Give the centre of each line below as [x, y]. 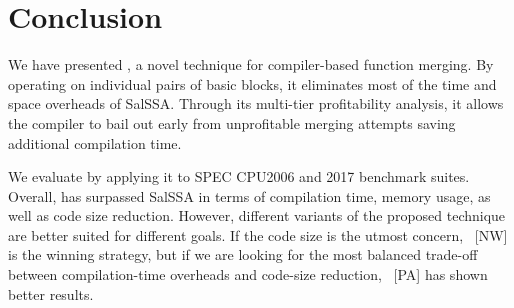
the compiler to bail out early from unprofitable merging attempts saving [232, 122]
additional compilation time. [95, 142]
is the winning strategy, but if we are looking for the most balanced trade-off [243, 254]
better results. [51, 293]
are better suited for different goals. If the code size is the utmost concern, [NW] [258, 234]
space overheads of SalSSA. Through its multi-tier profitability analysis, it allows [256, 103]
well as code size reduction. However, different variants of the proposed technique [257, 215]
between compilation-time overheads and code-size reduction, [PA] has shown [248, 274]
